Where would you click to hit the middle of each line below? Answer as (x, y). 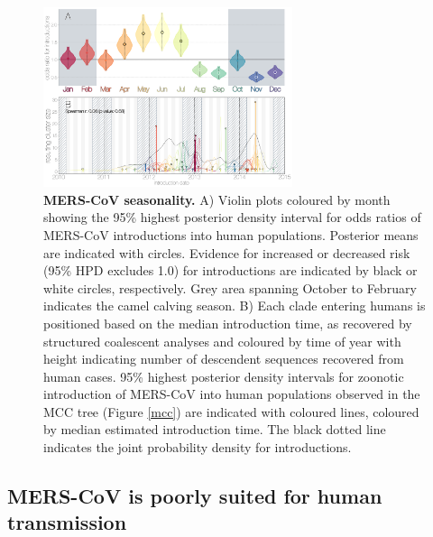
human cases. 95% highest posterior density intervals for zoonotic (224, 376)
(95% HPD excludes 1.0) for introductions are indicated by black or (230, 270)
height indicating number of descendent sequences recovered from (224, 359)
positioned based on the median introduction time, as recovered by (228, 323)
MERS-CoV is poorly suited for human (195, 496)
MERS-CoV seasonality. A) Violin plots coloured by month (217, 199)
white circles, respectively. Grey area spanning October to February (230, 287)
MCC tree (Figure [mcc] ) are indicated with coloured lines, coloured (231, 411)
